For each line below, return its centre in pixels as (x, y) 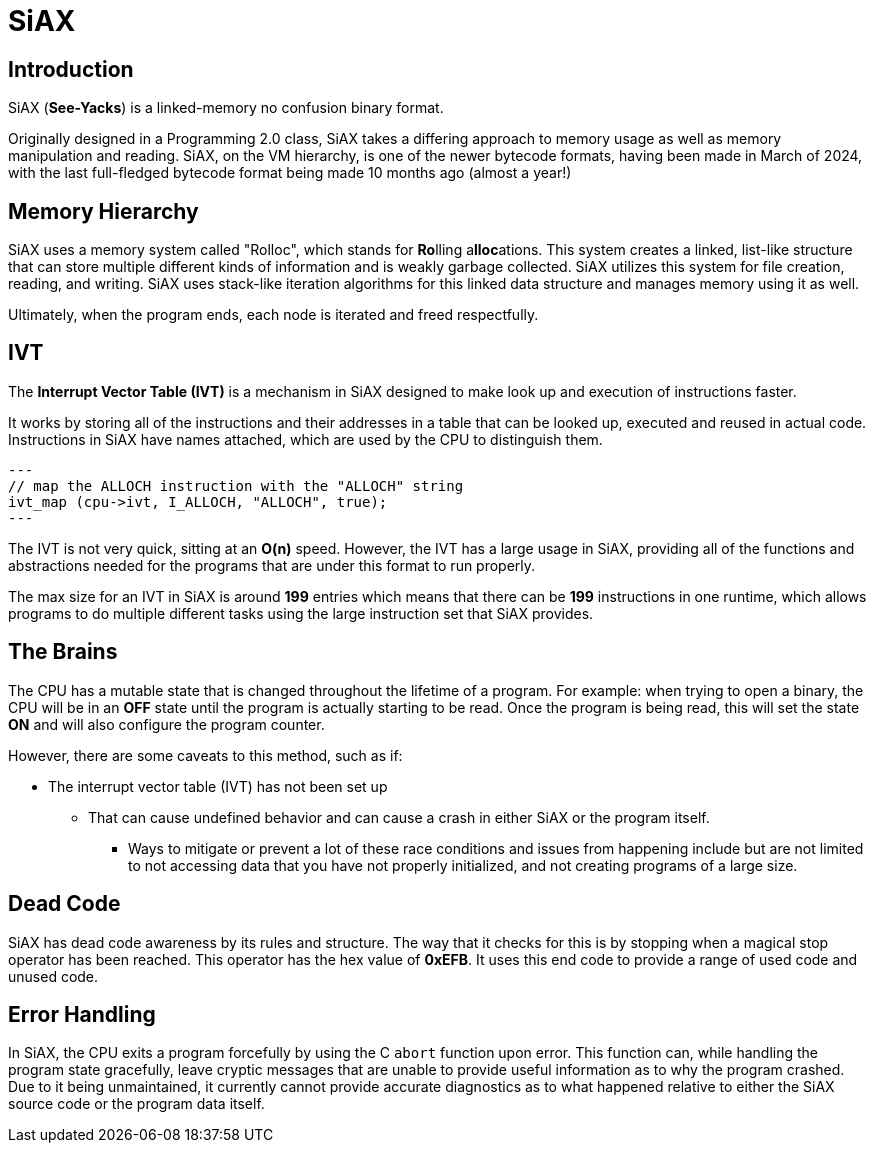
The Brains (63, 652)
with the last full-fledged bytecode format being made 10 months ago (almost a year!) (290, 173)
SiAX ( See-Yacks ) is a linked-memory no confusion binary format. (226, 108)
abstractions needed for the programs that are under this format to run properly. (272, 565)
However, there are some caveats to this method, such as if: (205, 755)
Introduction (71, 69)
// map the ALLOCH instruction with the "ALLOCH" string (236, 485)
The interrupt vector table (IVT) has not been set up (218, 786)
